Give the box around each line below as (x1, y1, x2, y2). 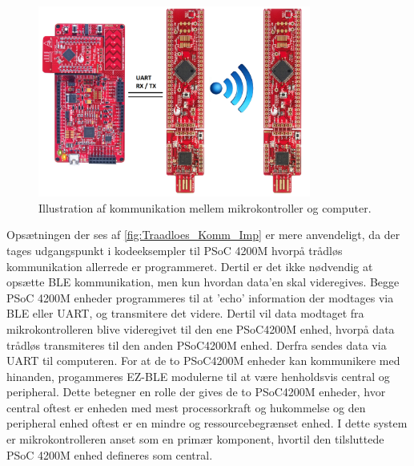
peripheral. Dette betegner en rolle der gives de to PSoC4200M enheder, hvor (6, 383, 386, 400)
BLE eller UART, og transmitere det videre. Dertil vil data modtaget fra (6, 305, 364, 322)
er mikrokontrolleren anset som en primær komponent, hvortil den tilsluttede (6, 431, 384, 448)
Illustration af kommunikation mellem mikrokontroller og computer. (38, 199, 372, 216)
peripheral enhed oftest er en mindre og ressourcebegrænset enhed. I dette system (6, 415, 408, 432)
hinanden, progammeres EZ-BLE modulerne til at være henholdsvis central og (6, 367, 390, 384)
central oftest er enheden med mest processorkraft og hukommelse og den (6, 399, 366, 415)
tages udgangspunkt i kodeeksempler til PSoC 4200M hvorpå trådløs (6, 241, 343, 258)
